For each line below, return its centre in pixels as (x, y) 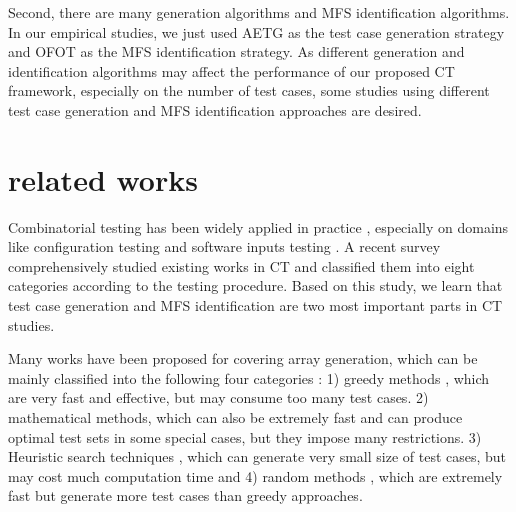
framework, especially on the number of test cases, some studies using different (249, 90)
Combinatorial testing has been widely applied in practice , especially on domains (258, 226)
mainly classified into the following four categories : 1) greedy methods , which (249, 377)
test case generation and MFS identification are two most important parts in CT (255, 305)
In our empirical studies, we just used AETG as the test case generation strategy (256, 31)
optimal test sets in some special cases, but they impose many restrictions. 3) (245, 436)
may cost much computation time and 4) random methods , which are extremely (255, 475)
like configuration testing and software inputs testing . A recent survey (224, 246)
